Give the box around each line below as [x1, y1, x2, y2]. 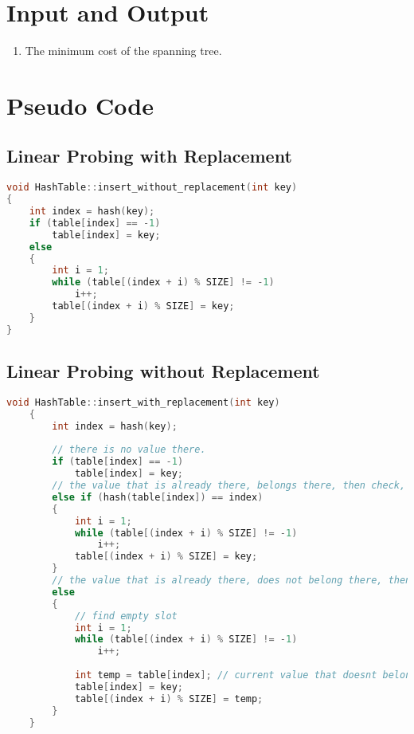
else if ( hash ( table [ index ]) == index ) [52, 491, 264, 503]
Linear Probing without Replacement [6, 359, 320, 383]
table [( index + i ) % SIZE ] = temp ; [74, 693, 264, 705]
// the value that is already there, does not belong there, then [52, 575, 412, 586]
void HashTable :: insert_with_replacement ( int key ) [6, 396, 280, 408]
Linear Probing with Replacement [6, 143, 292, 168]
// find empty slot [74, 610, 178, 622]
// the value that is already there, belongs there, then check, [52, 480, 406, 491]
